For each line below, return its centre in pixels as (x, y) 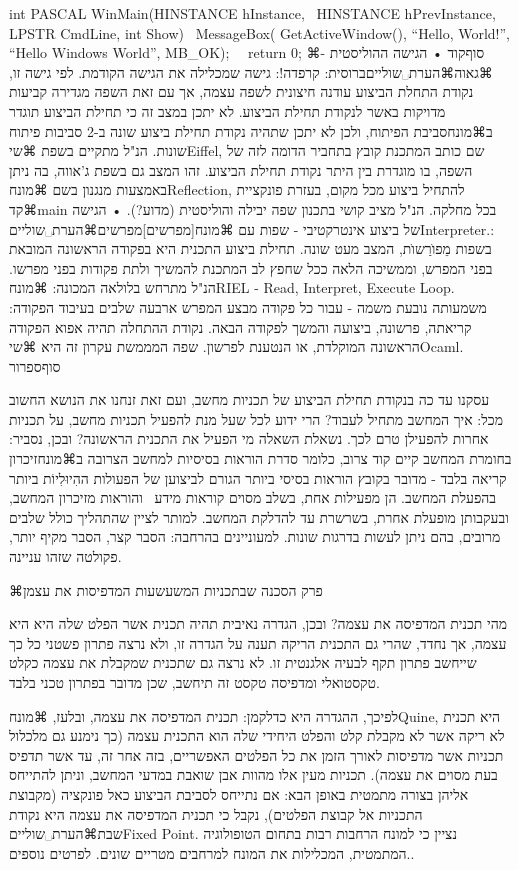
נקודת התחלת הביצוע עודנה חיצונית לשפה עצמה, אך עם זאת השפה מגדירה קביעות (241, 91)
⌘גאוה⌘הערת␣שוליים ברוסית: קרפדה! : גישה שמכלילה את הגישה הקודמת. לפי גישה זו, (251, 71)
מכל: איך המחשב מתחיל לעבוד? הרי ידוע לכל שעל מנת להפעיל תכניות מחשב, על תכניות (256, 418)
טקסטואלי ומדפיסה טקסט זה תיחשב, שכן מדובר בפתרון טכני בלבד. (194, 682)
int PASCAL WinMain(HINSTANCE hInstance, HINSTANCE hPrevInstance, (252, 13)
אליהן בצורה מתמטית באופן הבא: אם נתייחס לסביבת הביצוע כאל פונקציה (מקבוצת (239, 793)
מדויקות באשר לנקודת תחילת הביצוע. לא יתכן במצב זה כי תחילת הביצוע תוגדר (227, 110)
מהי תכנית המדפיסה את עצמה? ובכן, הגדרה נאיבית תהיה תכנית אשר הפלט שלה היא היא (258, 623)
